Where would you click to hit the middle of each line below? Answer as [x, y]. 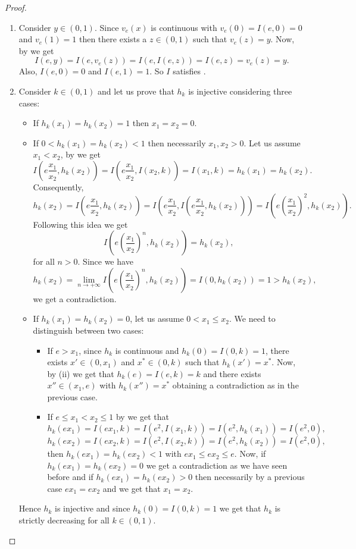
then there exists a [113, 39]
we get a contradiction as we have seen [217, 465]
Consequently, [58, 186]
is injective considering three [240, 91]
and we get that [132, 488]
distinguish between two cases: [88, 330]
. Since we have [105, 261]
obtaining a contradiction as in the [235, 385]
